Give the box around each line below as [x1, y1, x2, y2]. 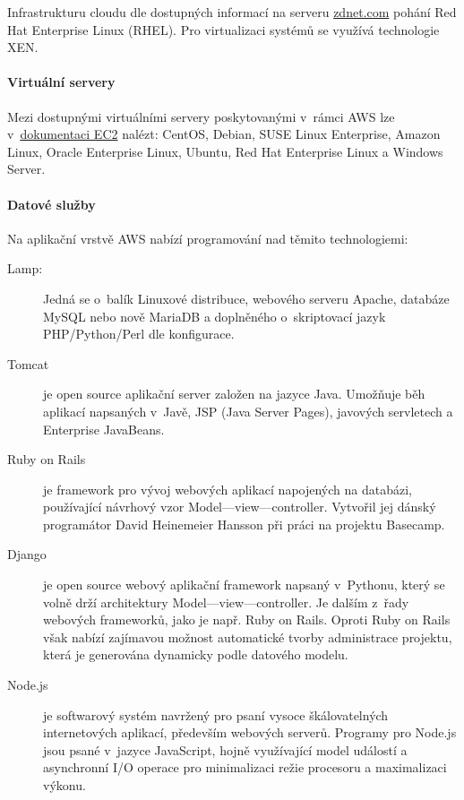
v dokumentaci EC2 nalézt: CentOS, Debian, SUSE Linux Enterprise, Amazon [7, 125, 441, 143]
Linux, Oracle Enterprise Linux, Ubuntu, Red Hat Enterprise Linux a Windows [7, 142, 443, 160]
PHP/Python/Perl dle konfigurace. [43, 324, 235, 343]
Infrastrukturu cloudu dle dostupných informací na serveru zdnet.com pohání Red [7, 3, 457, 21]
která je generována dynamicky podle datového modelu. [43, 645, 348, 664]
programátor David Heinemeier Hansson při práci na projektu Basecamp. [43, 514, 445, 533]
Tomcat [7, 354, 49, 373]
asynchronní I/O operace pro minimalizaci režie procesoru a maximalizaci [43, 758, 447, 777]
